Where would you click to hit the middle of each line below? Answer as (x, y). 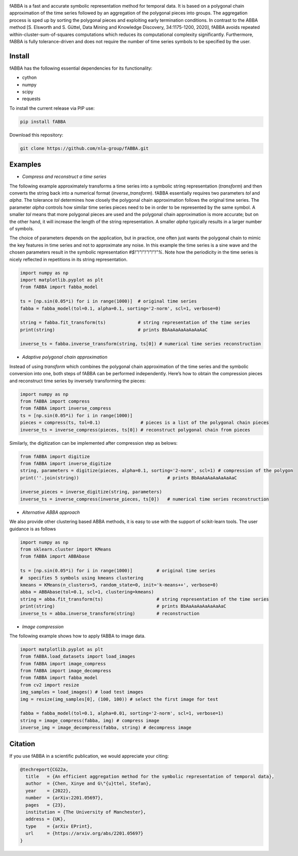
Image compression (43, 626)
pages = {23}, (46, 805)
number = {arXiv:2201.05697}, (64, 798)
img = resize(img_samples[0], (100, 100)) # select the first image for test (119, 699)
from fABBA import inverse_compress (66, 408)
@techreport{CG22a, (44, 769)
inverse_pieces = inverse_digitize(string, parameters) (91, 492)
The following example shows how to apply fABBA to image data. (77, 636)
